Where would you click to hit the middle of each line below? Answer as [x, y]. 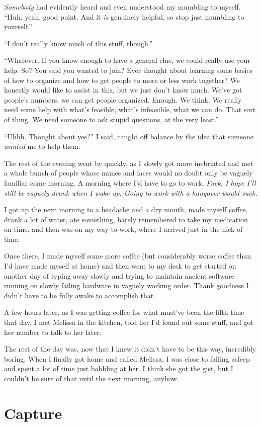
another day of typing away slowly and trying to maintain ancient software [119, 275]
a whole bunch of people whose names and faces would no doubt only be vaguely [128, 173]
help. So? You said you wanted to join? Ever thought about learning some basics [128, 70]
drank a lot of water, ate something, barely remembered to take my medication [126, 219]
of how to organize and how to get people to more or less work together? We [122, 80]
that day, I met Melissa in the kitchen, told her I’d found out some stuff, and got [129, 322]
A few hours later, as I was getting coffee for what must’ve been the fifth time [124, 312]
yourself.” [18, 26]
